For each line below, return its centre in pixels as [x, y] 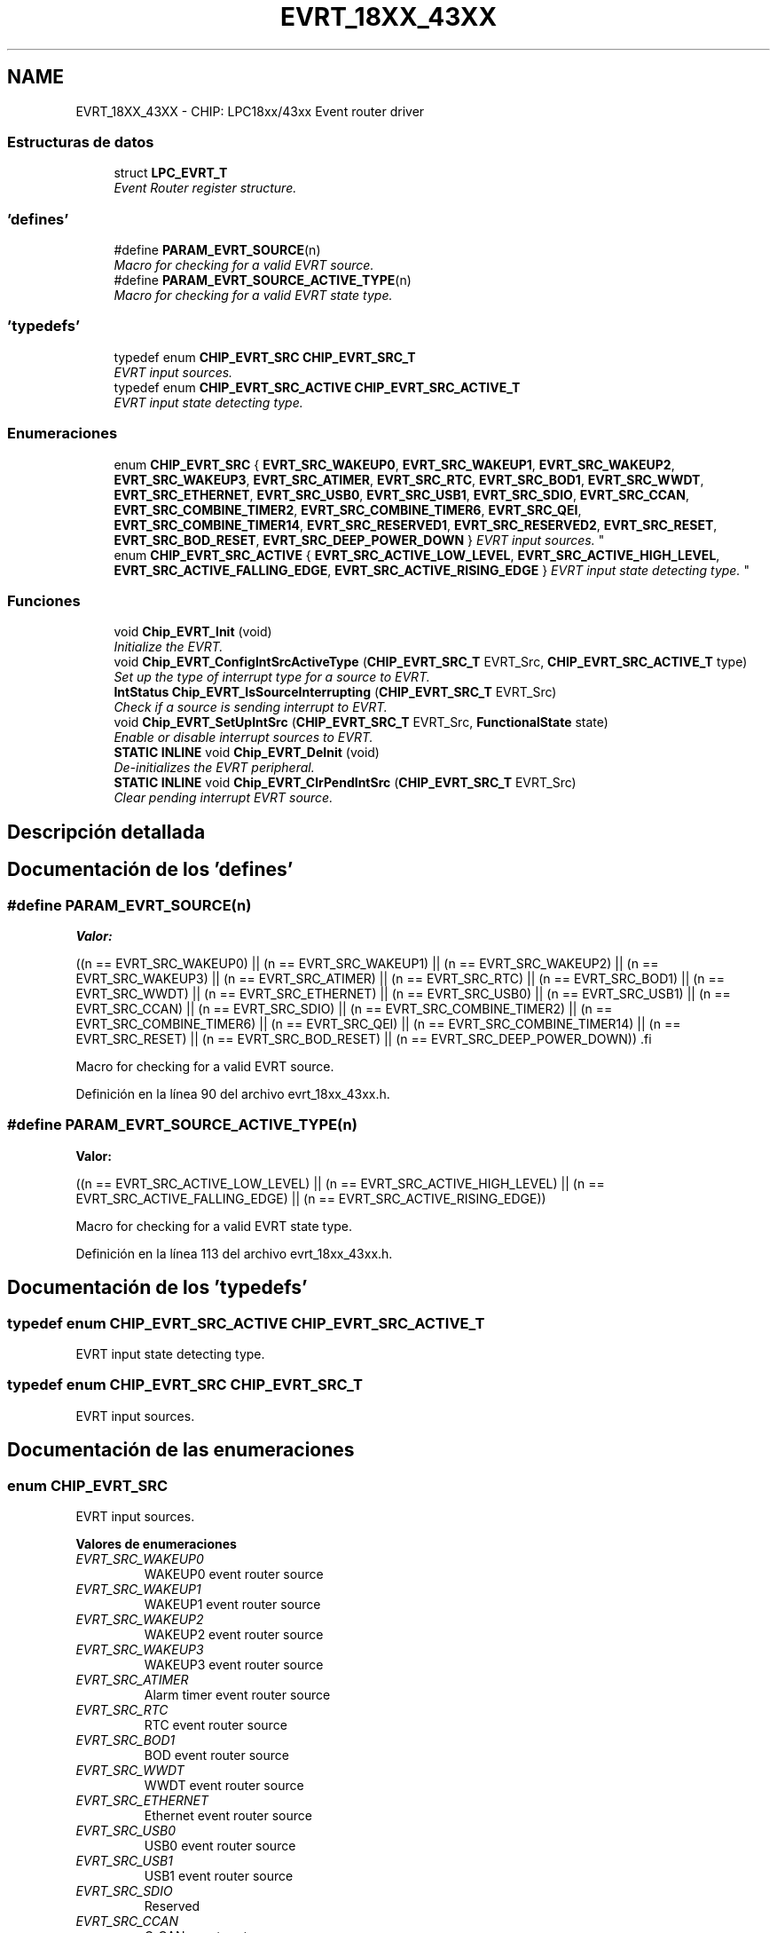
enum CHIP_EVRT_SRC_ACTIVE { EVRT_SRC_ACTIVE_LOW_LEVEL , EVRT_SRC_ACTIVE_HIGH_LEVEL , [417, 555]
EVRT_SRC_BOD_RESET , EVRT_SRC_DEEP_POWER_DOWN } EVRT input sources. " [359, 540]
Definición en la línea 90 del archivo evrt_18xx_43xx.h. [233, 1093]
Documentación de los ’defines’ [150, 870]
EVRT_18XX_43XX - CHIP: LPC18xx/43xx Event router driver [250, 111]
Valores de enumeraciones [156, 1543]
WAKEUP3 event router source [234, 1664]
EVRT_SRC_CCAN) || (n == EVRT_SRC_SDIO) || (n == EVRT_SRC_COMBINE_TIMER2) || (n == [344, 1008]
